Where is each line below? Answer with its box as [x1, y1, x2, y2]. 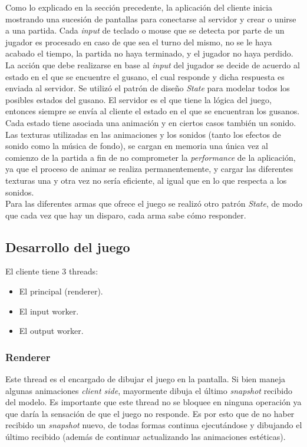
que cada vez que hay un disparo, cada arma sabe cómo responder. [5, 208, 246, 221]
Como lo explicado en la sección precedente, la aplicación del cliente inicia [5, 1, 273, 13]
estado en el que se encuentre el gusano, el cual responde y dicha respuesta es [5, 70, 285, 82]
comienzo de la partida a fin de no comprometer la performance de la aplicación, [5, 151, 296, 163]
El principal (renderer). [19, 285, 103, 297]
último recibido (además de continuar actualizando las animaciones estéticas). [5, 431, 286, 443]
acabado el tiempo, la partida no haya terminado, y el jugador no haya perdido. [5, 47, 293, 59]
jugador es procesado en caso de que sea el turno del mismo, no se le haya [5, 35, 272, 48]
